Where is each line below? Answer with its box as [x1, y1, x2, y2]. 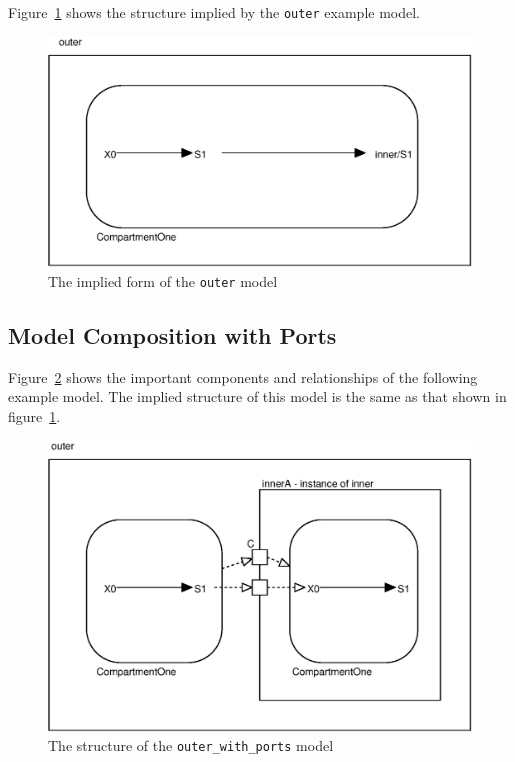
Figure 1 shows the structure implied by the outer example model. [8, 2, 421, 22]
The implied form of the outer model [48, 270, 278, 291]
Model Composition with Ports [8, 319, 337, 350]
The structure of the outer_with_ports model [48, 735, 334, 756]
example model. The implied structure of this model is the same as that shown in [8, 386, 507, 407]
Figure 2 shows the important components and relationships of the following [8, 366, 478, 387]
